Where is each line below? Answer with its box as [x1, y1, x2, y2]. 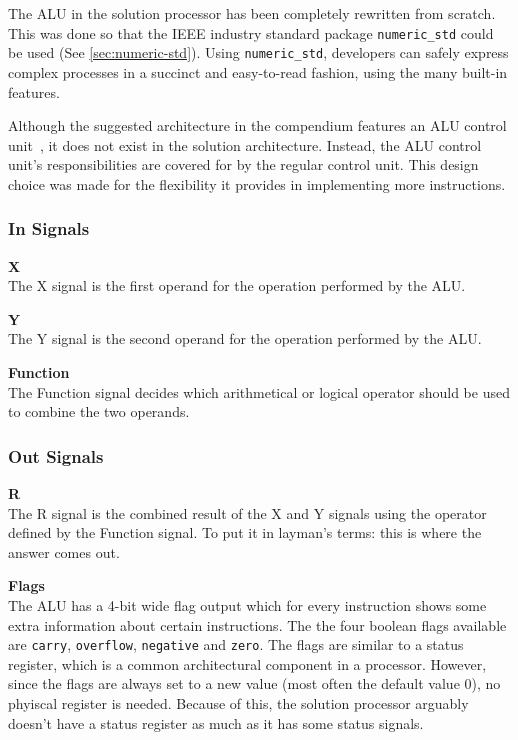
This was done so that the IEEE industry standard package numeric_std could [8, 22, 494, 43]
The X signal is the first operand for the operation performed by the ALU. [8, 275, 466, 296]
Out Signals [8, 443, 104, 468]
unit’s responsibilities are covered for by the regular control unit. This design [8, 154, 479, 175]
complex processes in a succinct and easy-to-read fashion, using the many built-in [8, 61, 508, 82]
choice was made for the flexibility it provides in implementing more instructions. [8, 173, 506, 194]
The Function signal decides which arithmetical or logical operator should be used [8, 381, 510, 402]
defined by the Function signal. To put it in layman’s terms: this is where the [8, 522, 482, 543]
